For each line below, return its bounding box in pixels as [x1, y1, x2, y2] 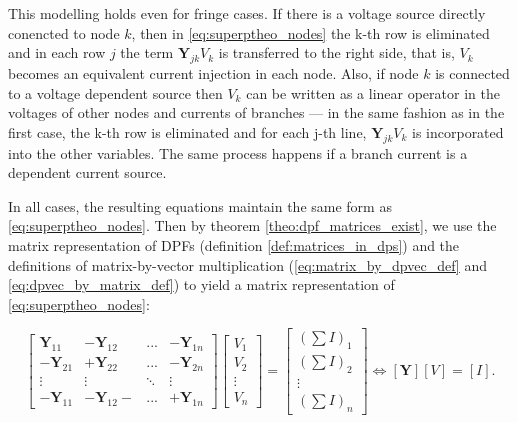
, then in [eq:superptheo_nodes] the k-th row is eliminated [131, 22, 490, 43]
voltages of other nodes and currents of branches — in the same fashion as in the [8, 102, 505, 123]
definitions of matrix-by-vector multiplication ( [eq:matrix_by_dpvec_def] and [8, 254, 487, 275]
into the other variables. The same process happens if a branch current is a [8, 142, 468, 163]
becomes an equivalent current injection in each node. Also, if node [8, 62, 419, 83]
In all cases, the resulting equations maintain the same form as [8, 195, 392, 216]
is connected [435, 62, 510, 83]
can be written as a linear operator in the [246, 82, 500, 103]
